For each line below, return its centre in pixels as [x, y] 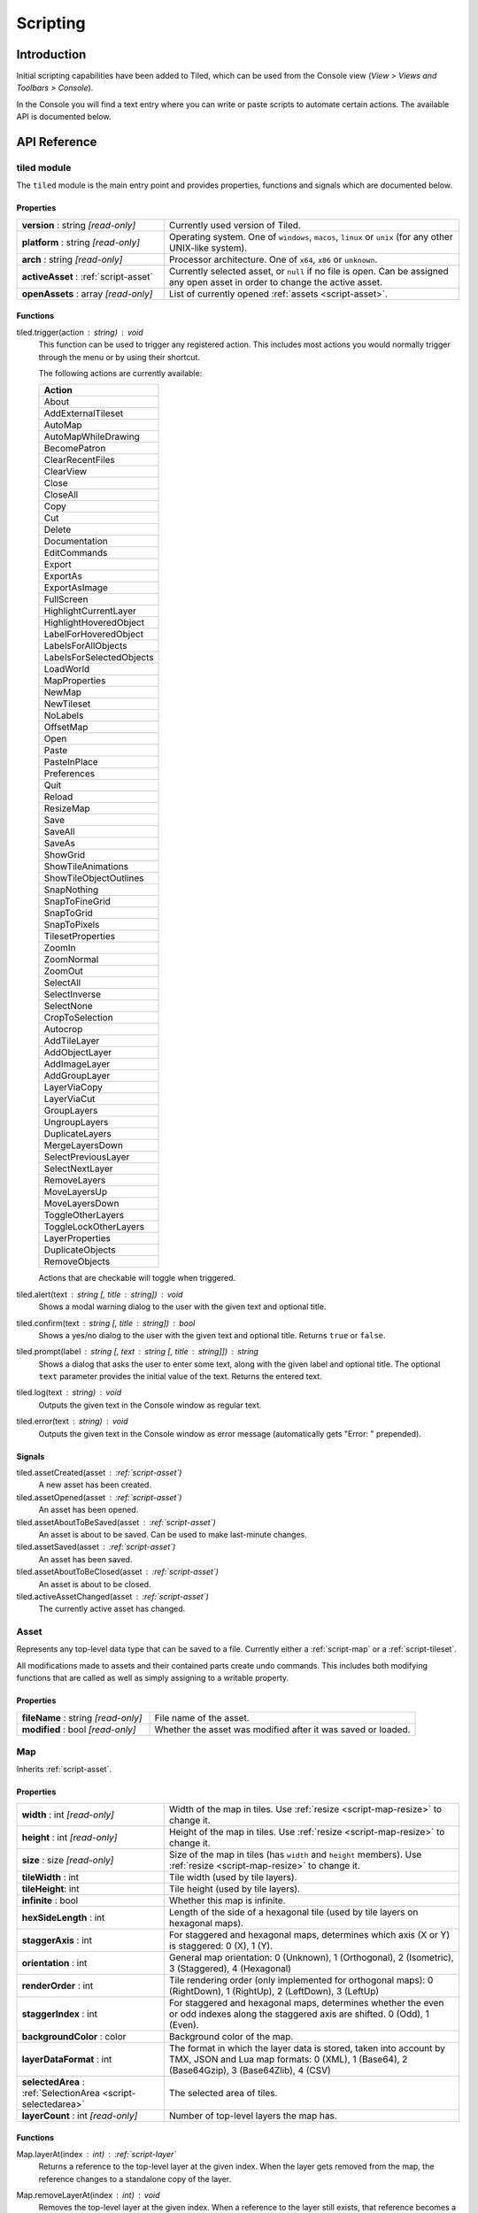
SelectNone [68, 1006]
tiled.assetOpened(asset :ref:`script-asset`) [99, 1497]
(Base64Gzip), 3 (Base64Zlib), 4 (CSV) [250, 2070]
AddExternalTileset [84, 413]
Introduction [51, 54]
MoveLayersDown [81, 1204]
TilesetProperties [79, 937]
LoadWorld [67, 669]
